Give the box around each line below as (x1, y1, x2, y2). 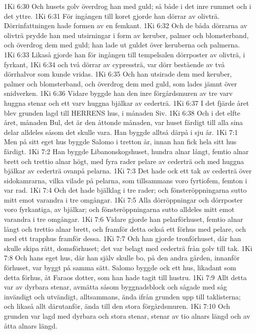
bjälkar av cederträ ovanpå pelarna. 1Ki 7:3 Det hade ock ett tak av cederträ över (4, 166, 252, 176)
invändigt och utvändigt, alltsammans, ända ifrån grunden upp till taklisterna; (4, 291, 241, 301)
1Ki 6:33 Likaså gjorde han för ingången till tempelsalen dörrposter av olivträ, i (4, 49, 245, 59)
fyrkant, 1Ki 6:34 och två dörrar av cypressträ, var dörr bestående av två (4, 59, 225, 69)
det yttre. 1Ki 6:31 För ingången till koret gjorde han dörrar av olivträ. (4, 10, 219, 21)
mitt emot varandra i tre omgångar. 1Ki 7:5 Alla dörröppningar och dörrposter (4, 194, 243, 205)
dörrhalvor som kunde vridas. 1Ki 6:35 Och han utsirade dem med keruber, (4, 69, 232, 79)
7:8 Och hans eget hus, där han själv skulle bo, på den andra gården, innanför (4, 252, 240, 263)
